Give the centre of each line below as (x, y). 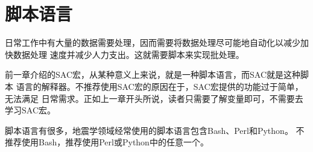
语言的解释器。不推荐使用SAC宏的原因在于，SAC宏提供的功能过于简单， (160, 86)
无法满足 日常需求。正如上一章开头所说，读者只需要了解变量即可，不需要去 (154, 98)
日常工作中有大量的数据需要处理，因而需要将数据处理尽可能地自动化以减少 (153, 43)
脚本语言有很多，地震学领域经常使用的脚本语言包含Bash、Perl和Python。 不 (155, 130)
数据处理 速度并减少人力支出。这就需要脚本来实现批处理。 (128, 54)
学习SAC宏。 (30, 110)
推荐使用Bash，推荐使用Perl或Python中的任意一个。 (107, 142)
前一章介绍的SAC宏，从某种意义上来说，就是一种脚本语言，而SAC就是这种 (153, 74)
